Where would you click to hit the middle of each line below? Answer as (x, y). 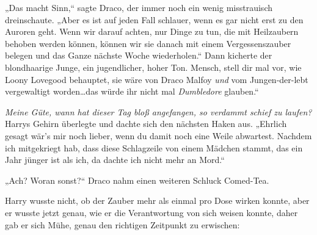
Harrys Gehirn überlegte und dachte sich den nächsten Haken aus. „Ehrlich (146, 124)
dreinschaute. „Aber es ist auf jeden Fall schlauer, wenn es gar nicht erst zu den (154, 19)
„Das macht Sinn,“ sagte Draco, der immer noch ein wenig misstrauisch (139, 7)
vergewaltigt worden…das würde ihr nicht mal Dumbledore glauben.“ (132, 91)
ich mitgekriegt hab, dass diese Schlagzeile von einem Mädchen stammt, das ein (154, 147)
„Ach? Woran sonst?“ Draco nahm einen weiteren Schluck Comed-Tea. (137, 180)
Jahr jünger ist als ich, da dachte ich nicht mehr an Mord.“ (115, 160)
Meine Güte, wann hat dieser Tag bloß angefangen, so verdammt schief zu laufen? (158, 111)
